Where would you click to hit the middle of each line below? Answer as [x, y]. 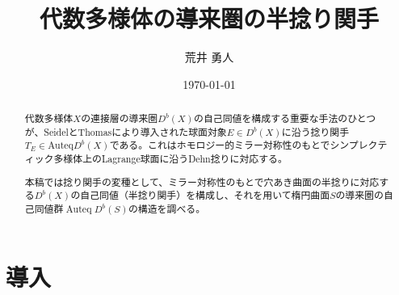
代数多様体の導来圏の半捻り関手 [209, 18]
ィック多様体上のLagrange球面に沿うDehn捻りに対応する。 [156, 159]
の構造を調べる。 [167, 208]
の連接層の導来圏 [120, 118]
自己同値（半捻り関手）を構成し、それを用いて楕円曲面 [205, 195]
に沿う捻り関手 [315, 131]
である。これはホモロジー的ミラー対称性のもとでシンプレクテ [248, 145]
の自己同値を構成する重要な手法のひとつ [285, 118]
